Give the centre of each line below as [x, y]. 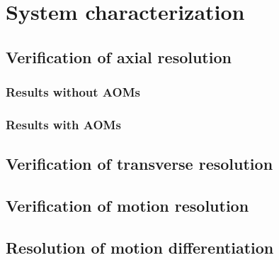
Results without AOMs [73, 92]
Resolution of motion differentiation [140, 247]
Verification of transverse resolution [139, 164]
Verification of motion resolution [127, 206]
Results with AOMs [63, 124]
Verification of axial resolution [119, 56]
